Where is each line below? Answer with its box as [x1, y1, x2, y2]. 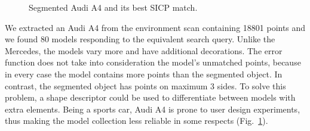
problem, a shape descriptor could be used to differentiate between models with [5, 91, 296, 104]
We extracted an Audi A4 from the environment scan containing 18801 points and [5, 21, 306, 33]
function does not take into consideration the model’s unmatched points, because [5, 56, 301, 68]
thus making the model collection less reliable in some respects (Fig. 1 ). [5, 114, 268, 127]
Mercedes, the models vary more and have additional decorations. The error [5, 44, 283, 57]
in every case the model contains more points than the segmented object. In [5, 67, 283, 80]
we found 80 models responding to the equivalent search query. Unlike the [5, 33, 275, 45]
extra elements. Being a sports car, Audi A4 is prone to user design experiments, [5, 102, 300, 115]
